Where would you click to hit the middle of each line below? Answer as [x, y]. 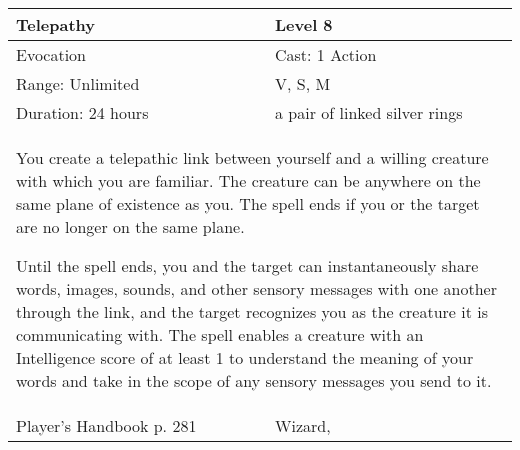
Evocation [51, 54]
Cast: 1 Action [326, 54]
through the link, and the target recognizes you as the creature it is [252, 311]
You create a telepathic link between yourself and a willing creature [252, 157]
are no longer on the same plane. [130, 226]
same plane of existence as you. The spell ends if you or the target [248, 203]
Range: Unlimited [78, 83]
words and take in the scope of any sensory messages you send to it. [254, 380]
